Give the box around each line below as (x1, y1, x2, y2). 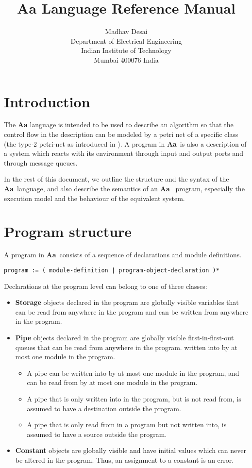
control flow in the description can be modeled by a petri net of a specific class (4, 129, 238, 139)
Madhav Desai (105, 26, 148, 36)
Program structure (4, 221, 132, 241)
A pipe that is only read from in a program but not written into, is (27, 419, 227, 430)
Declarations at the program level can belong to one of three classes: (4, 281, 207, 291)
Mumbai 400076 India (94, 54, 159, 65)
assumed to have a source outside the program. (27, 429, 167, 439)
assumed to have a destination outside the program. (27, 403, 181, 413)
